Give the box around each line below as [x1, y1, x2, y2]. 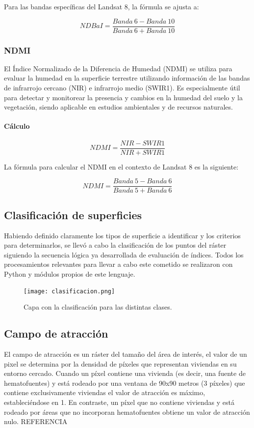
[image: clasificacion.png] [24, 287, 115, 295]
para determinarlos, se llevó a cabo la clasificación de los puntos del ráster [4, 240, 227, 250]
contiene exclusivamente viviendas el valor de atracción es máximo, [4, 387, 205, 398]
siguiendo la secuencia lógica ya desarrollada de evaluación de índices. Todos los [4, 249, 244, 259]
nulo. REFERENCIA [4, 416, 68, 427]
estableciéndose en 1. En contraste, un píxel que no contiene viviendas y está [4, 397, 234, 407]
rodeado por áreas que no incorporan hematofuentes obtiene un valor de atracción [4, 406, 250, 417]
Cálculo [4, 121, 30, 131]
